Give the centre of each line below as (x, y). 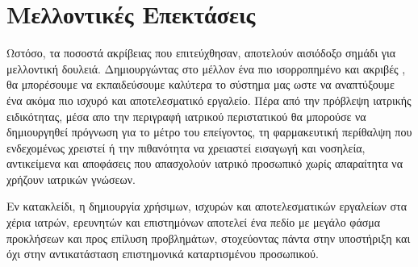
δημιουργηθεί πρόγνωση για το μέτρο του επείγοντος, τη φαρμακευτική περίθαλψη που (209, 132)
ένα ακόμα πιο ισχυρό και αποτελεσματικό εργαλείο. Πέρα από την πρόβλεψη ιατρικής (209, 100)
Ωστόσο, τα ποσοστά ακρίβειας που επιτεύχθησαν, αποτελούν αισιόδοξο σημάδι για (201, 53)
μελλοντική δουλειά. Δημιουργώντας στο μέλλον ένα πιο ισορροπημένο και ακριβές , (206, 68)
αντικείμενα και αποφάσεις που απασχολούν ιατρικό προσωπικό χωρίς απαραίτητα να (205, 163)
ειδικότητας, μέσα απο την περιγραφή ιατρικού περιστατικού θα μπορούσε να (186, 116)
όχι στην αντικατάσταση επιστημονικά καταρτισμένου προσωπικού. (163, 254)
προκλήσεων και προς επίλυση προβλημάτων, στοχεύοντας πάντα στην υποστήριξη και (209, 238)
